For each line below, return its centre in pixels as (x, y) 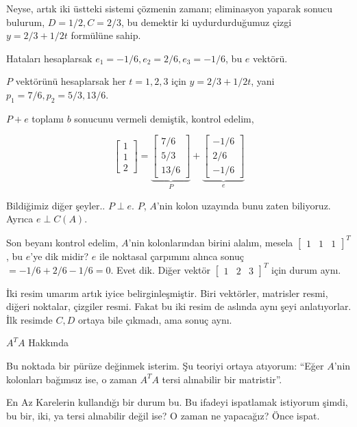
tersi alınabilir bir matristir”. (222, 379)
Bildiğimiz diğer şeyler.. (56, 205)
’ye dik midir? (60, 256)
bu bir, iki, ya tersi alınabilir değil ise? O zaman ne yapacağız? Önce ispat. (163, 415)
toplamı (48, 118)
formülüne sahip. (106, 35)
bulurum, (26, 22)
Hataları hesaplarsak (49, 58)
